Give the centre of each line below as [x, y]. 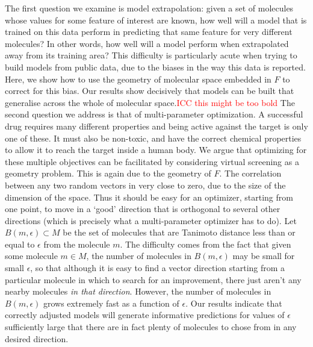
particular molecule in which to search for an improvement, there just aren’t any [153, 279]
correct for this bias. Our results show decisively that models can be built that [150, 91]
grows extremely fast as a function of [111, 303]
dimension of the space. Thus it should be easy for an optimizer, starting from [149, 197]
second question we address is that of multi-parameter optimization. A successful [154, 114]
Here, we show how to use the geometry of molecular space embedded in [138, 79]
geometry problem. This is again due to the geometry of [108, 173]
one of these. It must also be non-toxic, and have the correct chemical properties [153, 138]
